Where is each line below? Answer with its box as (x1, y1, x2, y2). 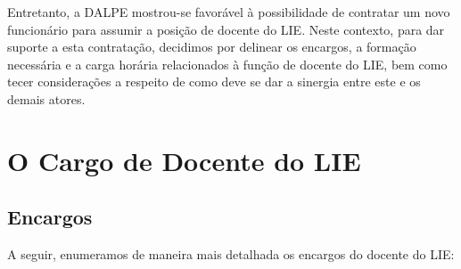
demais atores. (7, 89, 86, 108)
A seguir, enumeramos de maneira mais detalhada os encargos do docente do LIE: (7, 245, 455, 264)
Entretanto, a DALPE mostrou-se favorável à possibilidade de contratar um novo (7, 3, 450, 20)
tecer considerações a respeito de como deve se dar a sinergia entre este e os (7, 72, 421, 91)
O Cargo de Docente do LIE (7, 142, 361, 178)
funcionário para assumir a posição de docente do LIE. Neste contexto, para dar (7, 20, 445, 38)
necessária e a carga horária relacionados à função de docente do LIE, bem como (7, 54, 448, 73)
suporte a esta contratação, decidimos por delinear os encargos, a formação (7, 37, 416, 56)
